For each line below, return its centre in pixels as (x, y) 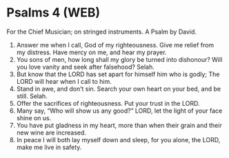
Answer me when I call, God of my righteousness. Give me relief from (115, 45)
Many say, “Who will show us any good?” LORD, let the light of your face (119, 111)
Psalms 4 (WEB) (53, 13)
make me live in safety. (49, 147)
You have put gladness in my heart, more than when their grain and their (119, 125)
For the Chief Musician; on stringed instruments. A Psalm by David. (102, 32)
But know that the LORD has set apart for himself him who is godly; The (118, 74)
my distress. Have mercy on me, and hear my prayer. (91, 52)
